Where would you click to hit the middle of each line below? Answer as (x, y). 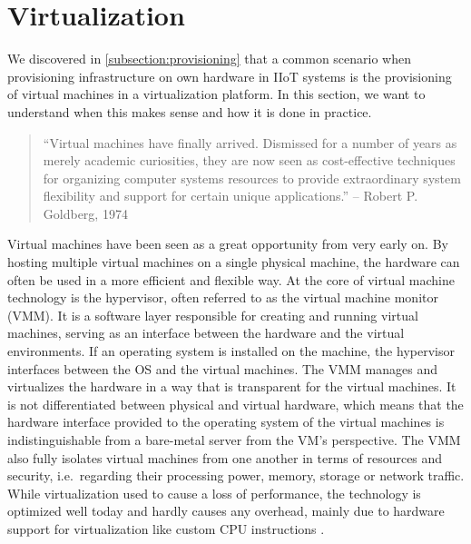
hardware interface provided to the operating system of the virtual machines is (226, 422)
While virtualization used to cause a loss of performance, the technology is (214, 493)
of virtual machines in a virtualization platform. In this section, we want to (216, 94)
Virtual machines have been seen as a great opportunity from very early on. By (228, 244)
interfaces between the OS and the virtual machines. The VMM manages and (222, 368)
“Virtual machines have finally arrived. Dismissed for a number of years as (250, 142)
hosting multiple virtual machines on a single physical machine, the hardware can (234, 262)
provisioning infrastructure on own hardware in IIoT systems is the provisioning (230, 76)
